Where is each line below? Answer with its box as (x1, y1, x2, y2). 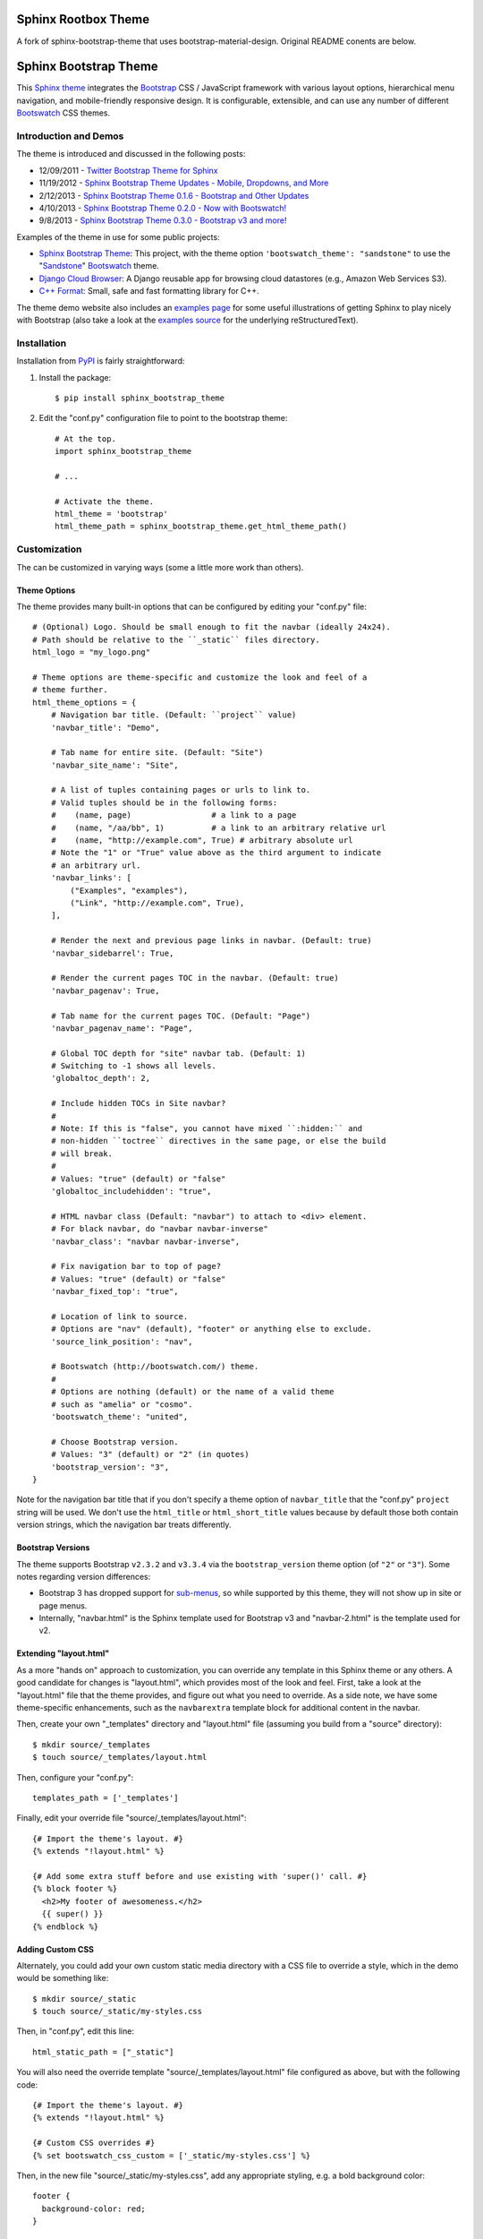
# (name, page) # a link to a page (50, 811, 297, 820)
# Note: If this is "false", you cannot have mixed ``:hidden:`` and (50, 1124, 363, 1134)
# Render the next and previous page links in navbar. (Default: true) (50, 936, 372, 946)
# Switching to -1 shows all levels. (50, 1061, 216, 1071)
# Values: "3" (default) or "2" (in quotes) (50, 1449, 250, 1460)
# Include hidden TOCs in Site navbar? (50, 1098, 226, 1109)
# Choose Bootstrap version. (50, 1437, 179, 1446)
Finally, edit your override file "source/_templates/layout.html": (16, 1813, 247, 1823)
